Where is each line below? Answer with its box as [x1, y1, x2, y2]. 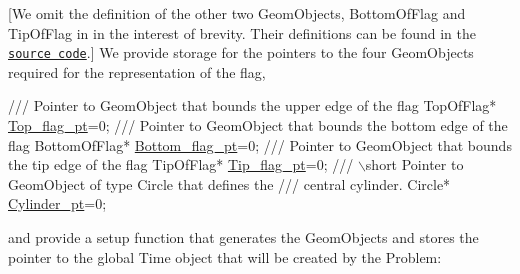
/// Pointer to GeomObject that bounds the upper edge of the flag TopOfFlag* [8, 95, 497, 116]
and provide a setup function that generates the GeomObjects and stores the [8, 227, 479, 247]
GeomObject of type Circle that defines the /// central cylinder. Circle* [8, 173, 451, 194]
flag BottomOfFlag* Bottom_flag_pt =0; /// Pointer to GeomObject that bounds [8, 134, 512, 155]
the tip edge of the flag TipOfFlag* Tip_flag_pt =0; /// [8, 154, 354, 175]
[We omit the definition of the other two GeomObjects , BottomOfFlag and [8, 3, 466, 23]
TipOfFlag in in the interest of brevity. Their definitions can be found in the [8, 22, 476, 43]
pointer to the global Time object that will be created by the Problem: [8, 246, 442, 267]
